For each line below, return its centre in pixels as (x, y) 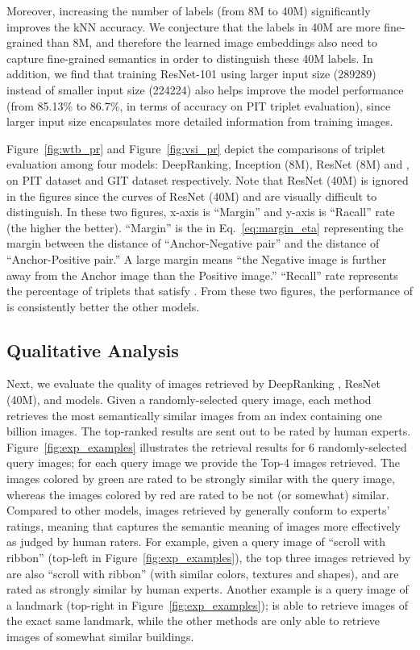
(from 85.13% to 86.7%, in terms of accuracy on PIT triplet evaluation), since (199, 105)
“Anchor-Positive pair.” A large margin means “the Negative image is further (197, 258)
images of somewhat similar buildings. (100, 636)
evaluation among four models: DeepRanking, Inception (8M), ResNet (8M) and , (208, 164)
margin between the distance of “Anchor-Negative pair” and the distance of (193, 243)
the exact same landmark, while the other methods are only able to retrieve (193, 621)
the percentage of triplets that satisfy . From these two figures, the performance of (210, 291)
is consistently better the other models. (103, 306)
